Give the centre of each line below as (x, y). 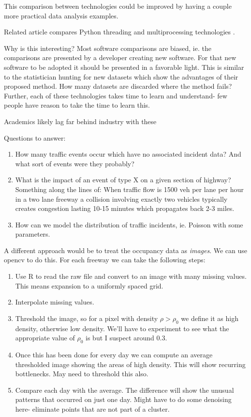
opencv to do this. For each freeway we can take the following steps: (105, 260)
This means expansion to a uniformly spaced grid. (89, 285)
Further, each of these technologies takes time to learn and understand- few (116, 95)
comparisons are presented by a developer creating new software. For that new (120, 57)
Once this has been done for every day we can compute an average (114, 355)
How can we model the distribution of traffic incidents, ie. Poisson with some (129, 224)
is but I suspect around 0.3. (126, 338)
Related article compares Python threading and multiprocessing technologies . (119, 32)
